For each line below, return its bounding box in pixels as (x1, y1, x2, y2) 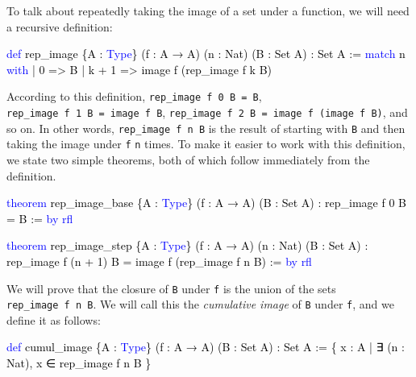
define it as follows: (6, 311, 101, 328)
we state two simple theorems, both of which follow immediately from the (6, 151, 370, 168)
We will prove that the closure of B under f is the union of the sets (6, 280, 336, 296)
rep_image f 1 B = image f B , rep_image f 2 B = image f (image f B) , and (6, 104, 408, 121)
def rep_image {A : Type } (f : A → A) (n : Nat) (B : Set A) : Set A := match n (6, 45, 406, 62)
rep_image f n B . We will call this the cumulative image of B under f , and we (6, 296, 394, 313)
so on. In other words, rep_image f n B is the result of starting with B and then (6, 119, 406, 136)
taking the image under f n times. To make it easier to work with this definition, (6, 135, 406, 152)
